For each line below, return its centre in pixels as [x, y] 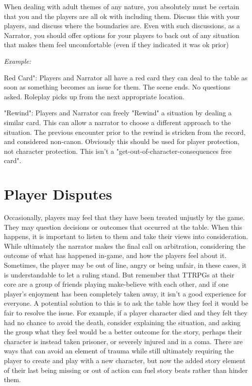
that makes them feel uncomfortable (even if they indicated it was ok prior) [117, 45]
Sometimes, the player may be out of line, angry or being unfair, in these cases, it [125, 265]
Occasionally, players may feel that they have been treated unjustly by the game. [125, 217]
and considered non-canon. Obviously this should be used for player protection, [122, 141]
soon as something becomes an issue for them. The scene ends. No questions [117, 87]
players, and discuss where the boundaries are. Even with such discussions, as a [122, 26]
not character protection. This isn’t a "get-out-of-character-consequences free [118, 151]
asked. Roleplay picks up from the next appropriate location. [94, 96]
